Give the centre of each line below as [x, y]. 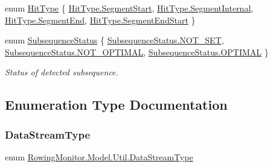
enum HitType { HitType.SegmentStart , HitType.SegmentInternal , [129, 8]
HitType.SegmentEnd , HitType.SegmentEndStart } [100, 20]
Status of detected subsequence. [62, 72]
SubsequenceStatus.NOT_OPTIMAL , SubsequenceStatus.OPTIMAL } [137, 52]
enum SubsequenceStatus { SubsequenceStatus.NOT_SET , [114, 40]
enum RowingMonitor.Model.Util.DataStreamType [99, 156]
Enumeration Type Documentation [116, 105]
